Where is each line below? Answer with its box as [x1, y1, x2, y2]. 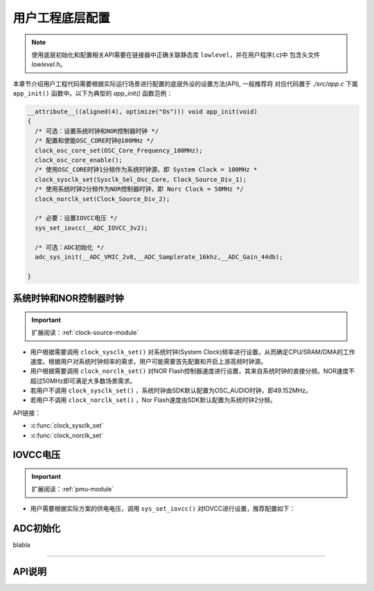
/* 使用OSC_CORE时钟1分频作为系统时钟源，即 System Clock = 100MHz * [35, 166, 258, 174]
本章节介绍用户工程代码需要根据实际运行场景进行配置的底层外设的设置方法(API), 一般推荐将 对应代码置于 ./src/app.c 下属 [12, 80, 358, 88]
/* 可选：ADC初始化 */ [35, 243, 105, 251]
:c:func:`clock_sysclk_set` [30, 421, 104, 430]
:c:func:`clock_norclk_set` [30, 431, 104, 439]
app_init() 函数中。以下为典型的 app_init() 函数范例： [12, 89, 173, 98]
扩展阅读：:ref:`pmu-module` [31, 485, 114, 493]
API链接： [12, 408, 42, 417]
